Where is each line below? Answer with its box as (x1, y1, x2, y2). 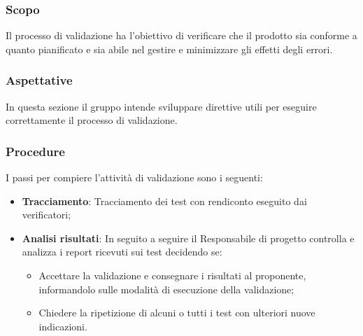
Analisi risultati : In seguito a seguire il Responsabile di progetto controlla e (22, 230, 355, 245)
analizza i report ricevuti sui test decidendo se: (22, 244, 222, 259)
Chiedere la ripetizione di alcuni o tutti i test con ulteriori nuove (38, 305, 315, 320)
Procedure (6, 142, 65, 160)
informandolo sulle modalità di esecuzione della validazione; (38, 281, 294, 296)
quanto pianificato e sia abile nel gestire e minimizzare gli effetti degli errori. (6, 41, 333, 56)
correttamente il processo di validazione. (6, 113, 178, 127)
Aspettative (6, 71, 73, 89)
